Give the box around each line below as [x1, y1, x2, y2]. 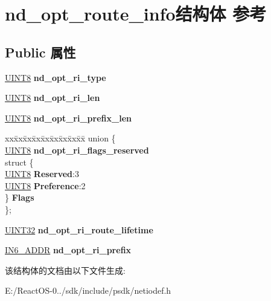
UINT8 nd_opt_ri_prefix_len [5, 111, 132, 124]
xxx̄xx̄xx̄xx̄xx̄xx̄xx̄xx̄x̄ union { [5, 132, 116, 144]
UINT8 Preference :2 [5, 179, 86, 192]
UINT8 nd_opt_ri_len [5, 91, 100, 104]
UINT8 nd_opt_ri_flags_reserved [5, 143, 149, 156]
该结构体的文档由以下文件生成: [5, 264, 126, 276]
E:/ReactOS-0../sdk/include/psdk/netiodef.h [5, 284, 171, 297]
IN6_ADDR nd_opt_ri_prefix [5, 244, 132, 256]
